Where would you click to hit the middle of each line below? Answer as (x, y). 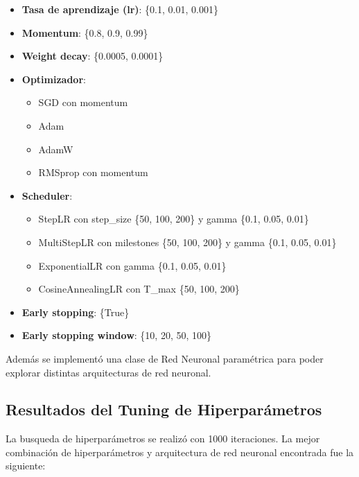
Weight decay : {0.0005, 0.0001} (93, 56)
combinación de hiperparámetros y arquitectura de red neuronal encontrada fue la (180, 452)
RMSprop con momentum (93, 172)
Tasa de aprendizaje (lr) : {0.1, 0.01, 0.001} (120, 9)
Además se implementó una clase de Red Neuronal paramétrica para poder (165, 358)
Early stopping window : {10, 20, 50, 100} (116, 335)
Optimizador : (54, 79)
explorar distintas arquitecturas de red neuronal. (108, 372)
